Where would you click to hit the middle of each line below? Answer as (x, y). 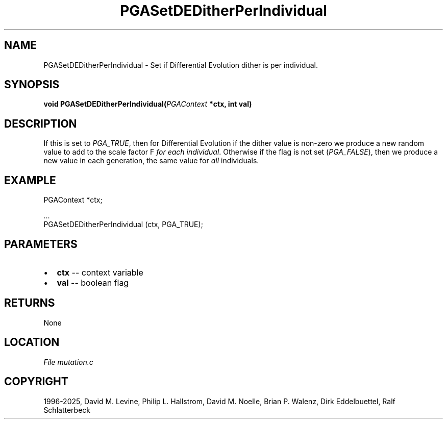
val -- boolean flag (93, 282)
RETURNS (30, 303)
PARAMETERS (41, 244)
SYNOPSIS (32, 85)
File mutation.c (68, 362)
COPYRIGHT (36, 382)
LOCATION (32, 342)
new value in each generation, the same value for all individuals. (151, 161)
